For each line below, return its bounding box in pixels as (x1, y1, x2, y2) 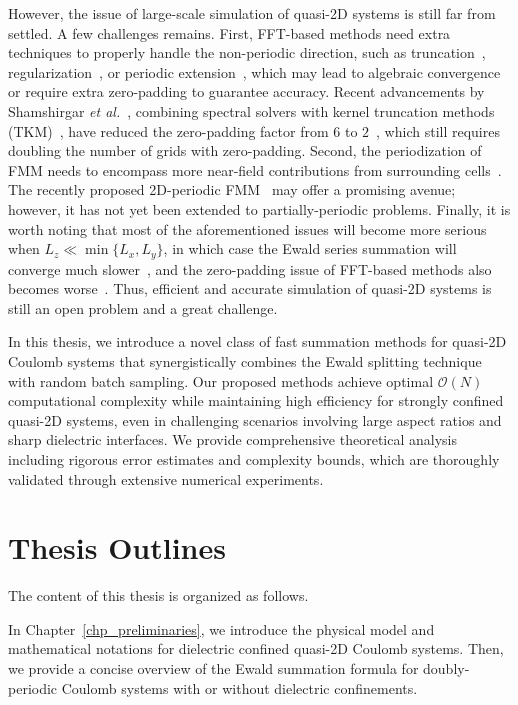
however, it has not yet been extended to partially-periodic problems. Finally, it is (8, 198, 511, 219)
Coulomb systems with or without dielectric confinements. (61, 677, 418, 698)
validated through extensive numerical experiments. (8, 468, 324, 489)
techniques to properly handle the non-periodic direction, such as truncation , (8, 42, 486, 63)
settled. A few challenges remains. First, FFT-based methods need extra (8, 22, 451, 43)
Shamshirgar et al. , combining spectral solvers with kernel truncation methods (8, 100, 495, 121)
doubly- (423, 658, 470, 679)
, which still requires (376, 120, 500, 141)
